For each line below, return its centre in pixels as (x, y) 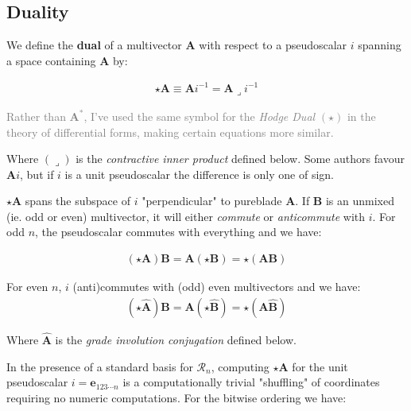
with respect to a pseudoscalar (273, 45)
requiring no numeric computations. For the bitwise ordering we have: (176, 397)
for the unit (320, 366)
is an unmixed (360, 201)
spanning (380, 45)
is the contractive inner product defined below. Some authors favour (240, 159)
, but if (37, 174)
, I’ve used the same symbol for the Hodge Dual (200, 116)
